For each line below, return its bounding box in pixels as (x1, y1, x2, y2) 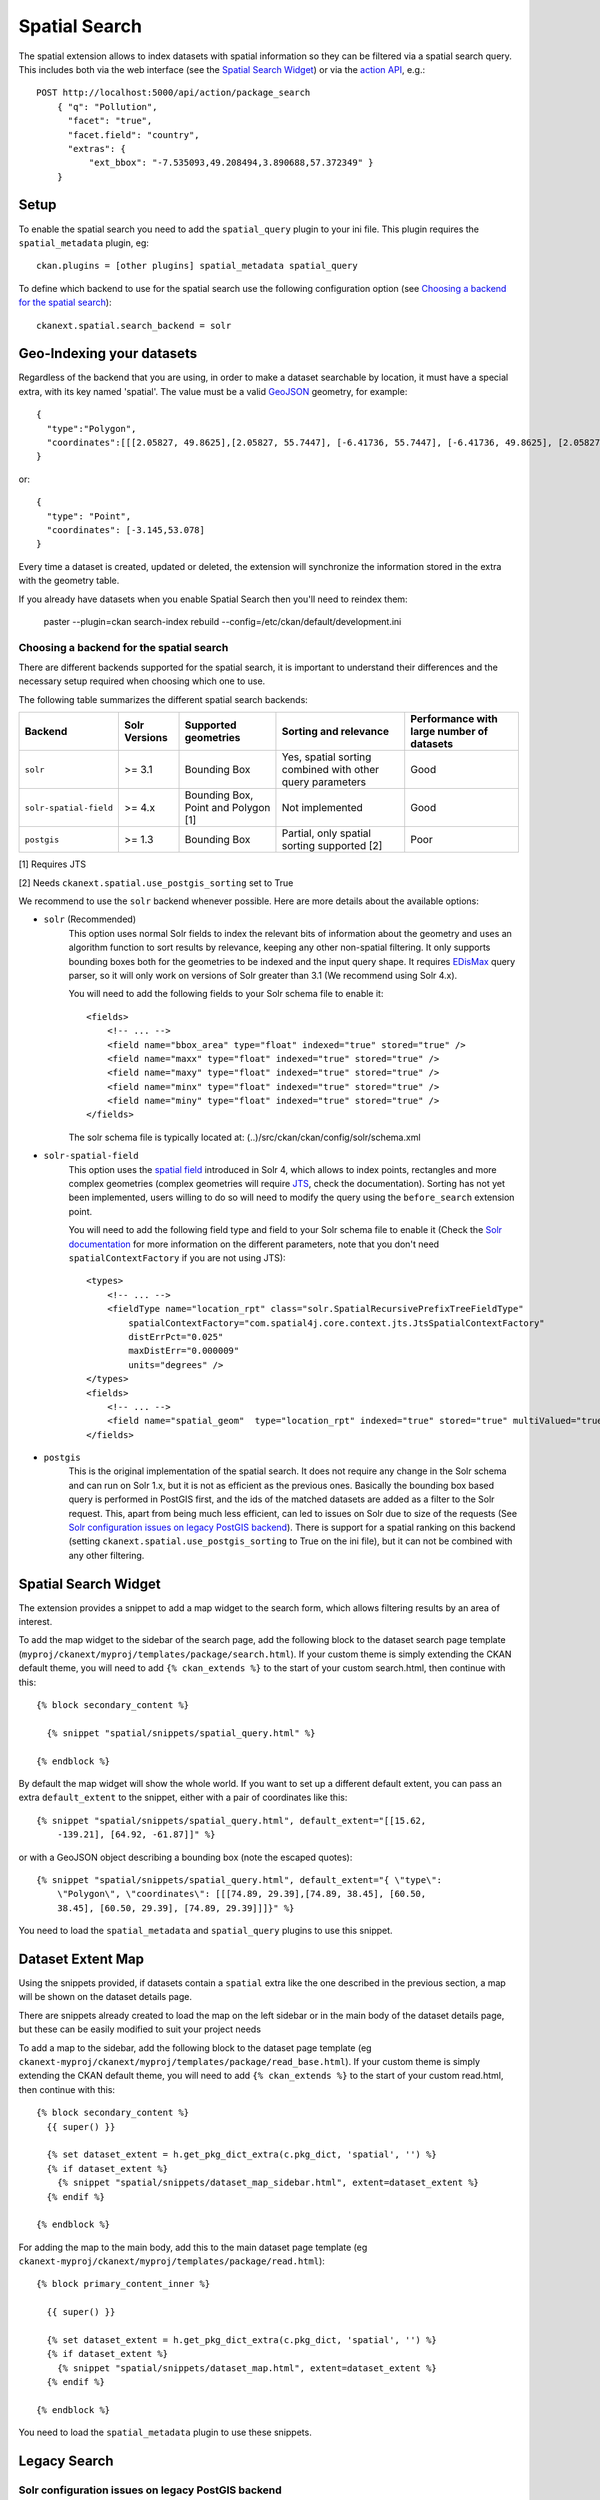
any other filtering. (68, 1549, 145, 1561)
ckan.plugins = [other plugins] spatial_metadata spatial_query (36, 260, 359, 272)
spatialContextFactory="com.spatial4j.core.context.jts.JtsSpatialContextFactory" (128, 1317, 545, 1329)
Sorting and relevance (281, 725, 390, 739)
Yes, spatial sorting (281, 750, 372, 764)
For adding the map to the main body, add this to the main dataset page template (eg (18, 2241, 368, 2253)
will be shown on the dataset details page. (18, 1991, 192, 2003)
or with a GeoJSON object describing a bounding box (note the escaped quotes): (18, 1851, 353, 1863)
